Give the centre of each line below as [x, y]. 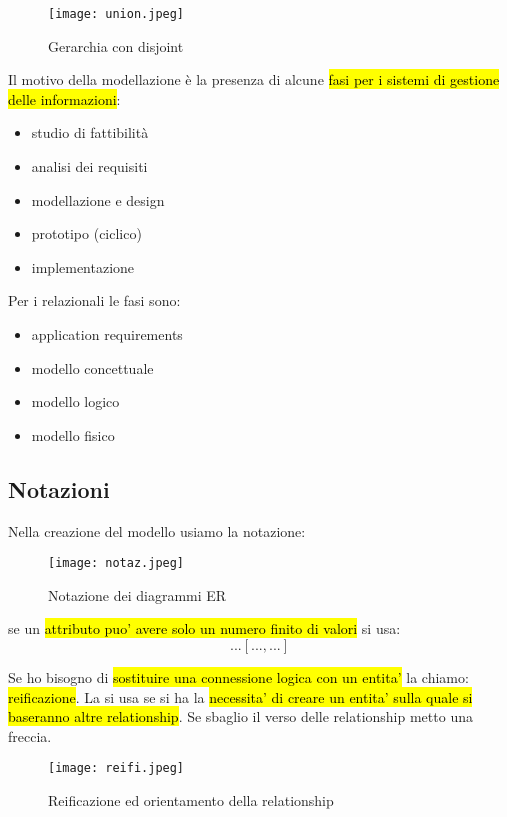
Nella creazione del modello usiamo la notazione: [157, 530]
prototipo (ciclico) [86, 233]
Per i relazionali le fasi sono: [94, 300]
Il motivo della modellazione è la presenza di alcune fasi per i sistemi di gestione [254, 79]
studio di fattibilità [90, 132]
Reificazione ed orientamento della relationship [191, 800]
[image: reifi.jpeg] [116, 768]
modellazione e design [98, 199]
